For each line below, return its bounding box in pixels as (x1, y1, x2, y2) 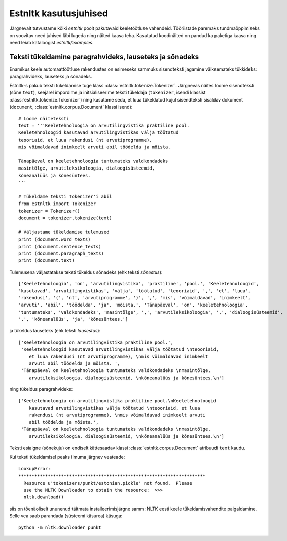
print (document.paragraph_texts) (18, 251, 104, 256)
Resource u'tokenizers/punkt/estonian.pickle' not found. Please (23, 480, 192, 486)
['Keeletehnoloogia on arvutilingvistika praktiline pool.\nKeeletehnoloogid (18, 398, 217, 403)
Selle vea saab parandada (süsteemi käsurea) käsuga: (9, 513, 123, 519)
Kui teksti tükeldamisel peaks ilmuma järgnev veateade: (9, 454, 125, 460)
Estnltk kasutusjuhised (9, 8, 109, 19)
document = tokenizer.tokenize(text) (18, 215, 113, 221)
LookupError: (18, 466, 51, 471)
